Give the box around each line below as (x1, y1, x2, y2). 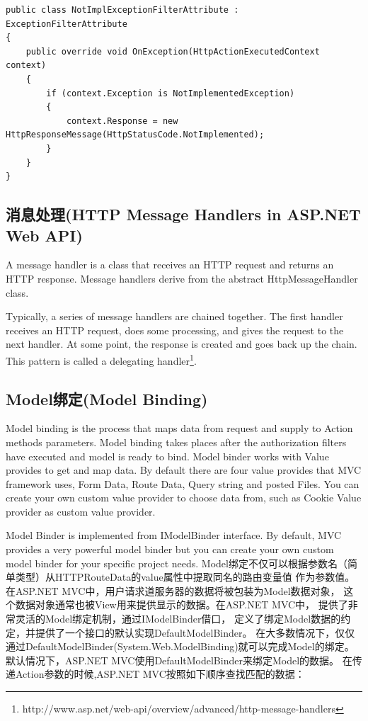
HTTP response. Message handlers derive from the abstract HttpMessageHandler (6, 271, 358, 285)
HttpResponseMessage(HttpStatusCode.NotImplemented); (6, 130, 265, 140)
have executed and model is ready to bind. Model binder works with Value (6, 448, 329, 463)
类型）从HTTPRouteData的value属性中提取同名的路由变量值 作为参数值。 (15, 569, 355, 584)
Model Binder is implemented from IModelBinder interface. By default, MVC (6, 528, 342, 543)
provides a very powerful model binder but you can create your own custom (6, 542, 334, 557)
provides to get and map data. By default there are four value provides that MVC (6, 462, 362, 477)
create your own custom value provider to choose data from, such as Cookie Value (6, 490, 362, 505)
